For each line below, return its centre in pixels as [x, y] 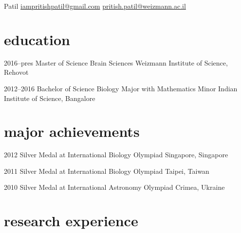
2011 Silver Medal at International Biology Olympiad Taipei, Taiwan [107, 171]
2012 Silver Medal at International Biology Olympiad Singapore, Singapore [116, 155]
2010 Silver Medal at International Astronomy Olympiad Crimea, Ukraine [114, 187]
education [37, 39]
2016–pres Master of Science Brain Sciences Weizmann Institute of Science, [116, 62]
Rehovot [16, 72]
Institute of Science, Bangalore [50, 98]
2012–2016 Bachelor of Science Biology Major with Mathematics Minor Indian [121, 88]
